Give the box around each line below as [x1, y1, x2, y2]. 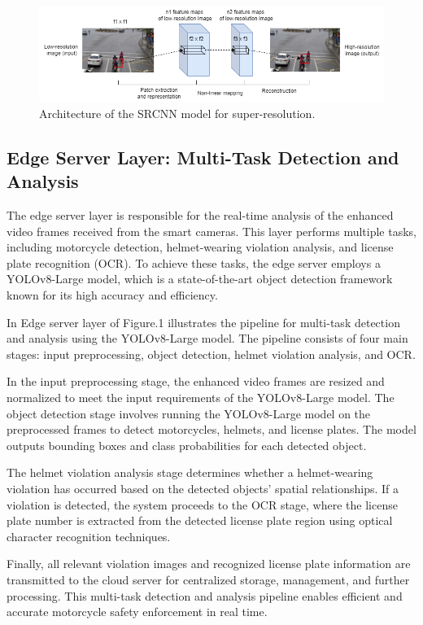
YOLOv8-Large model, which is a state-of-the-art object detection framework [7, 270, 393, 287]
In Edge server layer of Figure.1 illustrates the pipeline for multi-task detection [7, 313, 400, 330]
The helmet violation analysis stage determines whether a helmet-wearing [7, 464, 373, 481]
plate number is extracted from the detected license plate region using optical [7, 512, 393, 529]
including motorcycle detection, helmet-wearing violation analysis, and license [7, 238, 394, 256]
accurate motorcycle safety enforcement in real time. [7, 603, 268, 620]
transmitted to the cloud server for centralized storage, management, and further [7, 570, 410, 588]
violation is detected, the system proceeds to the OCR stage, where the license [7, 496, 398, 513]
